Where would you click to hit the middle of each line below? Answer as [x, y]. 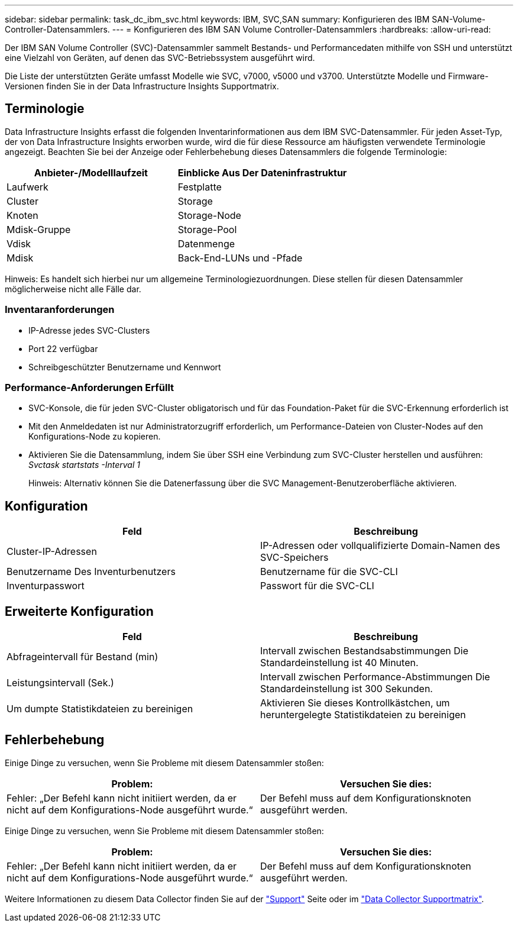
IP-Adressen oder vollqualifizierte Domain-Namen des [380, 546]
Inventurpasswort [46, 586]
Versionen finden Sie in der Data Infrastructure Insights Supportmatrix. [142, 86]
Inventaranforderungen [60, 310]
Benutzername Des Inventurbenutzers [91, 572]
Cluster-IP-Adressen [52, 552]
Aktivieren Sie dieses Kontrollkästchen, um [355, 703]
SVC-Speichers [294, 558]
